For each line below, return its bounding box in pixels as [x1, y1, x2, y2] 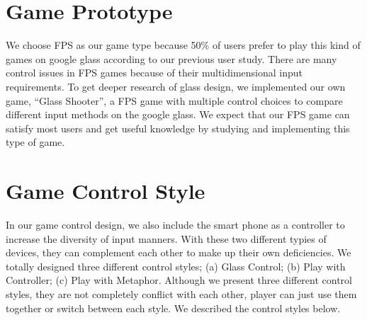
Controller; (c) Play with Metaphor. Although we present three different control [6, 273, 353, 287]
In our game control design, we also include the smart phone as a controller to [6, 217, 345, 232]
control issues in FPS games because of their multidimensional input [6, 65, 303, 80]
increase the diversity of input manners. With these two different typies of [6, 231, 327, 246]
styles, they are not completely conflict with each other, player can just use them [6, 286, 357, 301]
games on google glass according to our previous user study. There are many [6, 51, 337, 66]
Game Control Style [6, 176, 205, 205]
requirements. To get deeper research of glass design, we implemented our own [6, 79, 346, 93]
